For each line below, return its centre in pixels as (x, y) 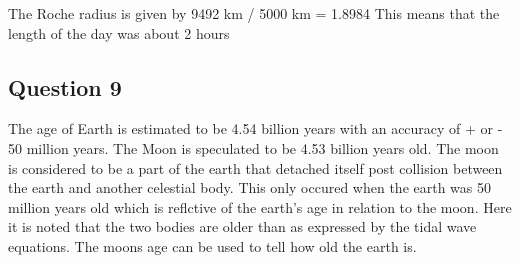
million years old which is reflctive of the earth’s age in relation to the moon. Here (260, 206)
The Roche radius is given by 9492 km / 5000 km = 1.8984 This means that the (254, 13)
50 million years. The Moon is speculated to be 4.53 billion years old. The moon (253, 147)
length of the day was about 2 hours (119, 32)
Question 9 (65, 86)
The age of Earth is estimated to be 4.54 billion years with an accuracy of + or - (255, 128)
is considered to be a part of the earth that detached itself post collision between (255, 167)
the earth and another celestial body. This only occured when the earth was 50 (249, 187)
